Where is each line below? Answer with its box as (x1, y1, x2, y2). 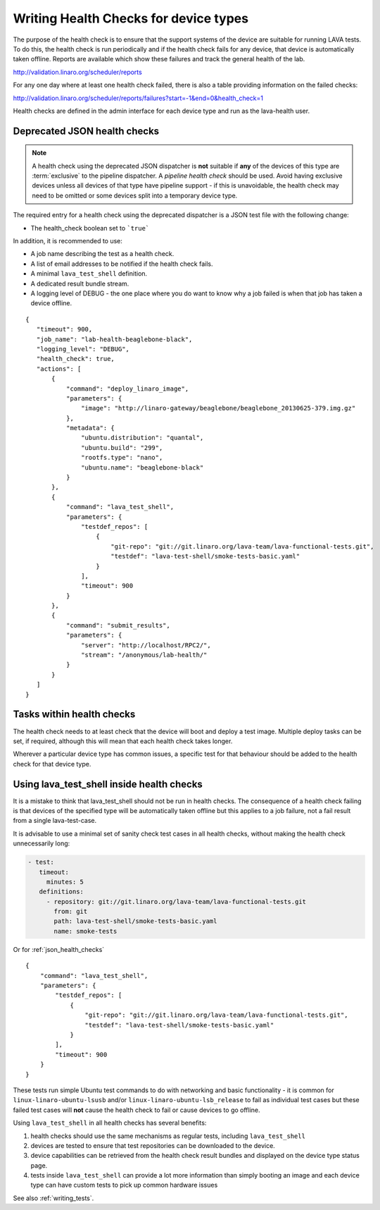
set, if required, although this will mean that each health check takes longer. (13, 737, 233, 745)
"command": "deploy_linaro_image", (65, 384, 189, 393)
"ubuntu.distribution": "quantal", (81, 434, 204, 442)
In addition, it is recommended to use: (13, 237, 123, 245)
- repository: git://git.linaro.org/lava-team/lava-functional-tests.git (46, 898, 306, 905)
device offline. (30, 299, 72, 307)
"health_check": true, (36, 355, 115, 363)
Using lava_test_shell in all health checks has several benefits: (13, 1118, 207, 1127)
